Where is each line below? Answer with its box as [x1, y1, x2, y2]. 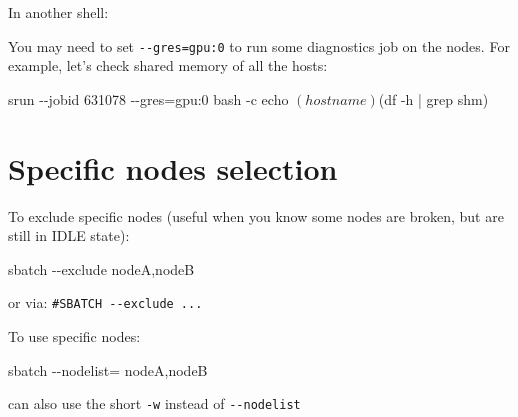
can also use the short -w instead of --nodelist [8, 393, 301, 414]
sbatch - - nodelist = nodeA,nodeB [8, 359, 208, 380]
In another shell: [8, 2, 109, 22]
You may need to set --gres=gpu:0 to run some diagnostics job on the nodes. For [8, 35, 510, 56]
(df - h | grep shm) [378, 88, 489, 109]
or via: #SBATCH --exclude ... [8, 292, 203, 313]
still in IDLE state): [8, 225, 130, 246]
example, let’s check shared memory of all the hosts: [8, 55, 328, 76]
